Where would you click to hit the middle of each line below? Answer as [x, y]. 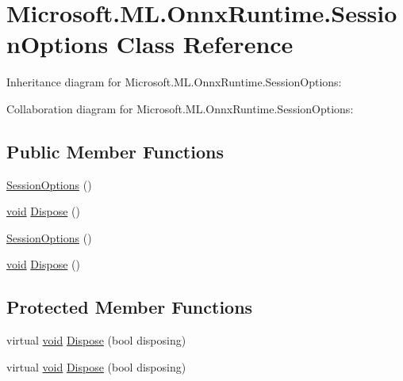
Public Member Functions [115, 151]
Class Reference [205, 44]
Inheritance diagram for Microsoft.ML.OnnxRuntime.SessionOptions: [174, 82]
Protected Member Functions [130, 307]
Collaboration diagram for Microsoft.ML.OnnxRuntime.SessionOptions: [180, 108]
